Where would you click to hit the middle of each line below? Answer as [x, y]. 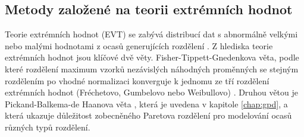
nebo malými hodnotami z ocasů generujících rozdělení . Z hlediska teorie [139, 45]
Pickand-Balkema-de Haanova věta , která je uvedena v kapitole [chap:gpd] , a [146, 103]
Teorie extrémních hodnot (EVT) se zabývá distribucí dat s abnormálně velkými [151, 34]
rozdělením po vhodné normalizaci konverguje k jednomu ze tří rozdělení [137, 80]
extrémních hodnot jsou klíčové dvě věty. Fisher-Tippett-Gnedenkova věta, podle [152, 57]
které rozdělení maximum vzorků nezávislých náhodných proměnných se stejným [152, 68]
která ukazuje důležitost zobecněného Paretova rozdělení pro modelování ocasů [148, 115]
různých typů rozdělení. [48, 127]
